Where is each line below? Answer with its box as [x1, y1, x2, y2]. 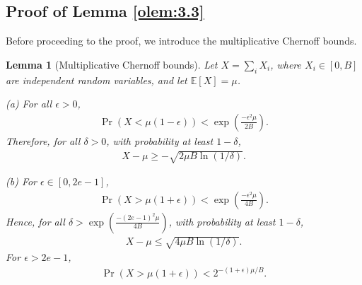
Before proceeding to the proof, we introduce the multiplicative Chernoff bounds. [6, 33, 357, 48]
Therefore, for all [6, 133, 81, 148]
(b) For [6, 173, 37, 188]
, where [270, 57, 302, 71]
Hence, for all [6, 214, 65, 228]
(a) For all [6, 96, 52, 111]
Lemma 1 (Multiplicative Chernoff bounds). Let [6, 57, 218, 71]
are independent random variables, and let [6, 72, 187, 87]
